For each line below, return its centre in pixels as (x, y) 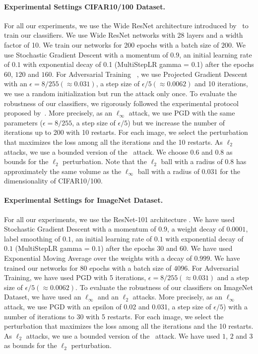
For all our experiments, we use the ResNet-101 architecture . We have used (119, 219)
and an (108, 297)
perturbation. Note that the (105, 161)
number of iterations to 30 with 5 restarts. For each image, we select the (114, 316)
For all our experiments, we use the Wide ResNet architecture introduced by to (126, 25)
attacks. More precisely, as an (177, 297)
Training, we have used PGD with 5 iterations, (75, 277)
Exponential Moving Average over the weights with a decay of (98, 258)
